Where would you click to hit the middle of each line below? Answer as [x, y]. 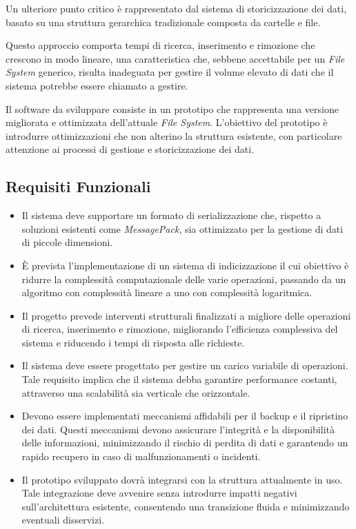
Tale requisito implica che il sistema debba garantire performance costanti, [179, 379]
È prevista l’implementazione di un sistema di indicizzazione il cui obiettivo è [185, 265]
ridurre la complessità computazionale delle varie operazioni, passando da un [184, 279]
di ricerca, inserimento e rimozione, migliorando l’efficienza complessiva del [180, 329]
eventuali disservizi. [63, 520]
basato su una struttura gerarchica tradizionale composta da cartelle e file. [163, 22]
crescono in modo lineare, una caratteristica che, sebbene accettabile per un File [175, 58]
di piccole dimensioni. [67, 242]
